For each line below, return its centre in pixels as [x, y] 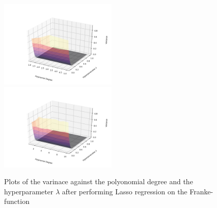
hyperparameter [29, 191]
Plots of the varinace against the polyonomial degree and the [99, 181]
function [17, 201]
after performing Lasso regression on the [125, 191]
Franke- [201, 191]
